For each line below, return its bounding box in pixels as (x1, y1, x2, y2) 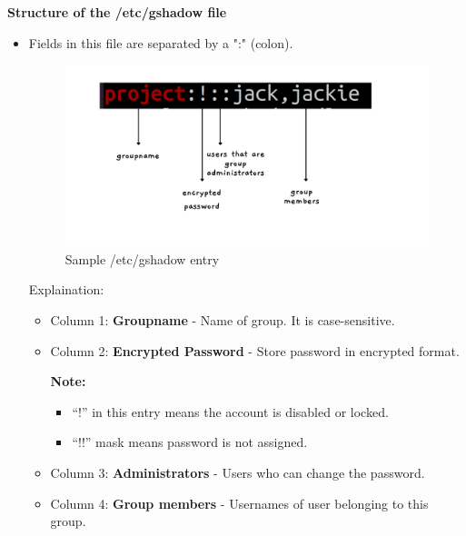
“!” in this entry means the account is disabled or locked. (72, 402, 389, 421)
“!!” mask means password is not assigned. (72, 432, 308, 452)
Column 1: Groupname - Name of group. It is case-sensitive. (50, 311, 395, 330)
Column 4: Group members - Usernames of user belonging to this (50, 493, 429, 512)
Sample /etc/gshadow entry (64, 249, 220, 268)
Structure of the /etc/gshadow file (7, 3, 227, 21)
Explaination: (28, 280, 104, 299)
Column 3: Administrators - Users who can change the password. (50, 463, 425, 482)
